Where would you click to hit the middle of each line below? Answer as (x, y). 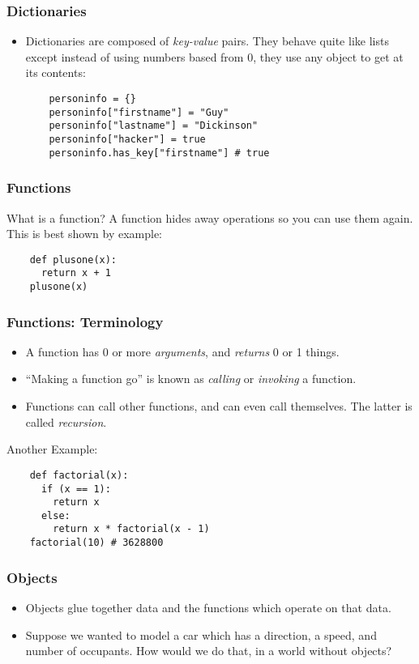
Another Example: (52, 449)
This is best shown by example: (85, 234)
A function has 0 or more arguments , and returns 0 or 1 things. (182, 351)
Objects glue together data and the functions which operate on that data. (208, 607)
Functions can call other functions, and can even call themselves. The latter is (219, 406)
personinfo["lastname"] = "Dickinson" (154, 126)
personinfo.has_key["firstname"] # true (159, 153)
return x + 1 (76, 273)
